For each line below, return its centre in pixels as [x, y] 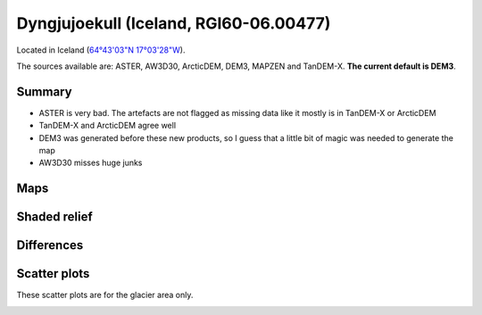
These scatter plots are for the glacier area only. [105, 295]
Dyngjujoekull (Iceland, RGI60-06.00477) [174, 23]
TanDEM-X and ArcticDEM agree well [108, 126]
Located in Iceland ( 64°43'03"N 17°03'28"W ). [101, 50]
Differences [50, 245]
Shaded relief [54, 217]
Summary [44, 91]
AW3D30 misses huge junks [91, 163]
